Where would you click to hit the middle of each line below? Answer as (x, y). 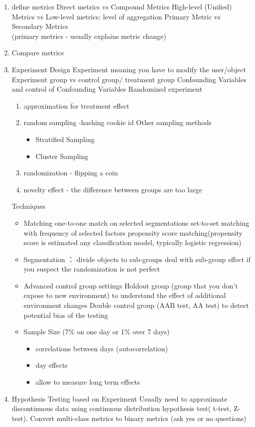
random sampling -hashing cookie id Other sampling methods (118, 122)
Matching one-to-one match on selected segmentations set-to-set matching (136, 222)
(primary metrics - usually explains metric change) (89, 36)
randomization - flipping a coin (71, 173)
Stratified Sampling (65, 139)
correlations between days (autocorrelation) (102, 348)
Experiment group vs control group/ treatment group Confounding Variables (129, 79)
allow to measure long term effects (88, 382)
